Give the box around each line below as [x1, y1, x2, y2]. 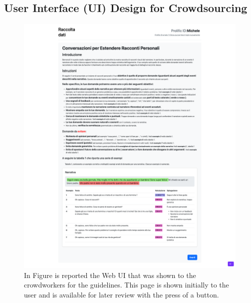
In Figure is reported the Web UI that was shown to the [24, 269, 196, 280]
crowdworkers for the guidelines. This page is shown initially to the [24, 279, 229, 290]
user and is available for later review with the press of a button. [24, 289, 219, 299]
